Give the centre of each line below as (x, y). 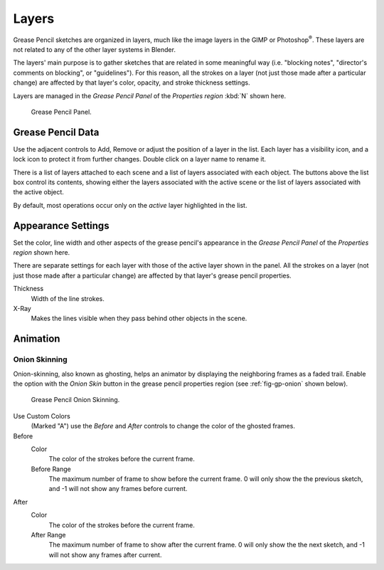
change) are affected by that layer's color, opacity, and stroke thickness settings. (132, 83)
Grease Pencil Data (56, 132)
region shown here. (42, 253)
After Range (48, 535)
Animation (37, 339)
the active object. (38, 192)
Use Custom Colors (42, 416)
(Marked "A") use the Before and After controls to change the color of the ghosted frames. (163, 426)
